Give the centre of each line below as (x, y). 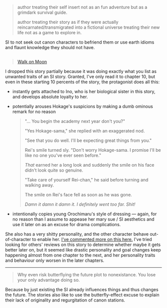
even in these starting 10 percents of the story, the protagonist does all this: (83, 82)
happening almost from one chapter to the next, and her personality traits (80, 255)
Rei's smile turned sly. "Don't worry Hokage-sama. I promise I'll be (93, 150)
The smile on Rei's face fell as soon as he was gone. (78, 195)
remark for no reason (34, 112)
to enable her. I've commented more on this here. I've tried (92, 240)
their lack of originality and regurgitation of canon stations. (65, 300)
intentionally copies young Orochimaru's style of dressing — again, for (84, 214)
